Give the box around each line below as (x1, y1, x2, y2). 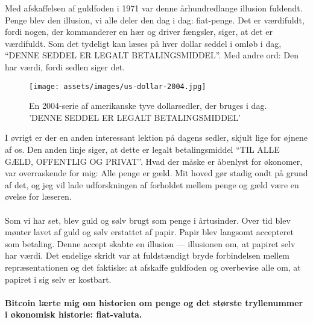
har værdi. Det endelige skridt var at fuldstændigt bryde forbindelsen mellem (5, 249, 290, 262)
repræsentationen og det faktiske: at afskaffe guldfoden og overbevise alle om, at (5, 260, 301, 273)
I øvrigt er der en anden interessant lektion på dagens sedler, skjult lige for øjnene (5, 131, 308, 144)
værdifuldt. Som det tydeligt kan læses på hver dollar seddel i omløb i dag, (5, 37, 282, 49)
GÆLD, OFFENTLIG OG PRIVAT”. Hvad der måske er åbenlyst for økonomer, (5, 155, 303, 167)
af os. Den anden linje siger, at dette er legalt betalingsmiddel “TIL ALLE (5, 143, 280, 155)
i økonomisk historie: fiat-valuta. (5, 308, 142, 321)
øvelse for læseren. (5, 190, 72, 203)
